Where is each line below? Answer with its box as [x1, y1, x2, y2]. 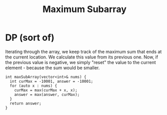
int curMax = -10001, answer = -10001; [10, 79, 94, 84]
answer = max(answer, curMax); [14, 92, 80, 97]
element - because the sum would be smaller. [5, 65, 100, 71]
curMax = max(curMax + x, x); [14, 87, 78, 93]
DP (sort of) [5, 32, 55, 43]
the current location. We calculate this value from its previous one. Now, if [5, 54, 158, 60]
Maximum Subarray [42, 4, 127, 15]
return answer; [10, 101, 42, 106]
